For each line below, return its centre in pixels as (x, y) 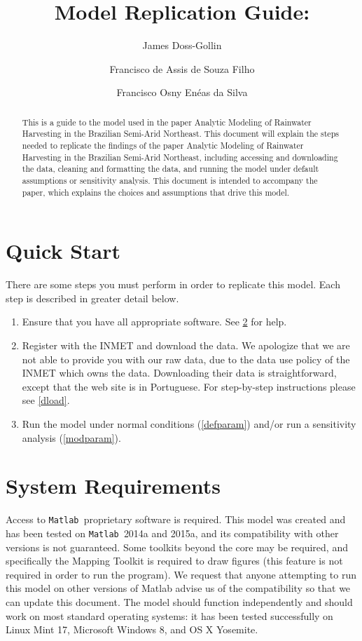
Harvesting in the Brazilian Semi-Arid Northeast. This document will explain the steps (180, 134)
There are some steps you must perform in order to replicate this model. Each (173, 284)
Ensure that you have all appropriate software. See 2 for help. (154, 322)
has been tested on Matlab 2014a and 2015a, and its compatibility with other (172, 533)
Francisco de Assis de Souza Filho (182, 68)
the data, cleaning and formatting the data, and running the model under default (170, 169)
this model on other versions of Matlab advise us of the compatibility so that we (178, 588)
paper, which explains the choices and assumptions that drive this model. (156, 192)
